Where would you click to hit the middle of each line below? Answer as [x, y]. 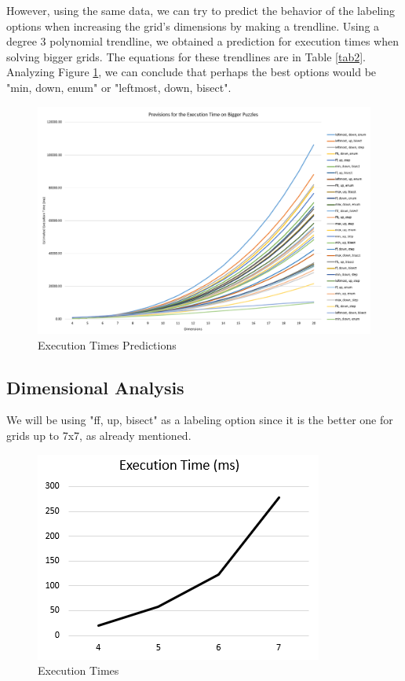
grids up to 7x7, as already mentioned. [99, 435]
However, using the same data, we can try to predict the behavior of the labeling [201, 10]
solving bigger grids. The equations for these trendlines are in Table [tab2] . [186, 56]
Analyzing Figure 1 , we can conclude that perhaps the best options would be [192, 72]
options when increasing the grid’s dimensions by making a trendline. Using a [193, 26]
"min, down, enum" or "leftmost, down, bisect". [119, 87]
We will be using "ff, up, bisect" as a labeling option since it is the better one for [200, 420]
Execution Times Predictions [107, 344]
